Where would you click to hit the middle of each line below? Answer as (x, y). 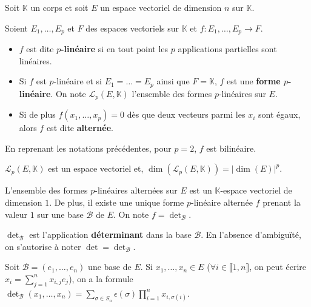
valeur (16, 214)
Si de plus (37, 114)
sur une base (60, 214)
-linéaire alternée (222, 202)
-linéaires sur (242, 93)
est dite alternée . (80, 128)
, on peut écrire (278, 267)
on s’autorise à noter (43, 246)
